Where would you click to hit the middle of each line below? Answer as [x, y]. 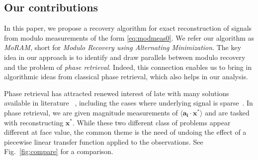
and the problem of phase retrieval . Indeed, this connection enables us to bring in [128, 67]
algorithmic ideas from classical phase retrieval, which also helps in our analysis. [126, 77]
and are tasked [227, 112]
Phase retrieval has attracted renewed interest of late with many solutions [117, 93]
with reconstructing [34, 122]
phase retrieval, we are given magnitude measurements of [91, 112]
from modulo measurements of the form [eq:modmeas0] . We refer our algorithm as [129, 37]
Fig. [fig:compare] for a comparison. [59, 151]
